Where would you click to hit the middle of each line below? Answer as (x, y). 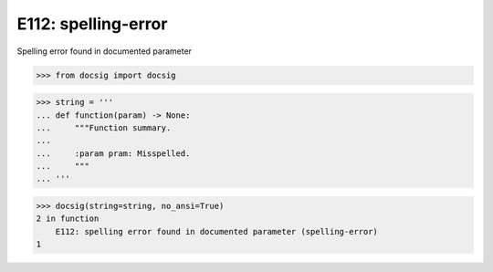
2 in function (68, 219)
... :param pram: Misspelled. (113, 153)
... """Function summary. (104, 127)
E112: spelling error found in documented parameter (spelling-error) (217, 231)
